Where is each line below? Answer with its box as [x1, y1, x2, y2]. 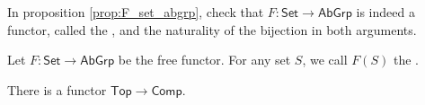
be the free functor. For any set [118, 50, 291, 69]
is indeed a [356, 3, 415, 21]
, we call [302, 50, 348, 69]
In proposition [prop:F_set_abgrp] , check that [7, 3, 264, 21]
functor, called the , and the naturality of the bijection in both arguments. [7, 20, 417, 39]
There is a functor [7, 80, 107, 99]
